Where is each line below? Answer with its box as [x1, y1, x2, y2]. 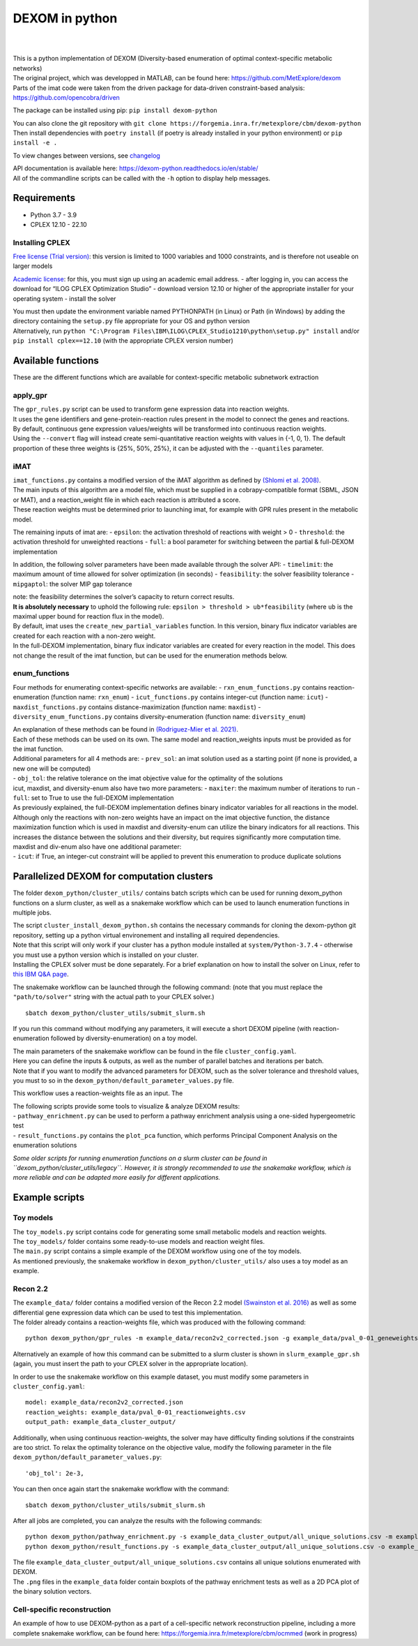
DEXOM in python [13, 10, 118, 26]
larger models [13, 262, 53, 270]
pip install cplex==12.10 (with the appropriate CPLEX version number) [13, 336, 233, 345]
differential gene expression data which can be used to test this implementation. [13, 1308, 243, 1317]
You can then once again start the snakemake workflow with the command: [13, 1485, 229, 1493]
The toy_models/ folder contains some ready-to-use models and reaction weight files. [13, 1237, 265, 1245]
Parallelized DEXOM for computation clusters [13, 870, 214, 882]
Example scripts [13, 1192, 85, 1203]
